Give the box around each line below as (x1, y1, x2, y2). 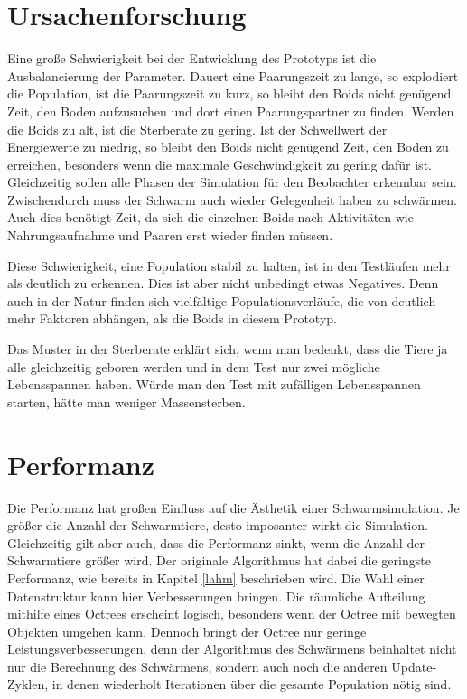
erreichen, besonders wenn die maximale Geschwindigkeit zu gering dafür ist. (7, 154, 432, 173)
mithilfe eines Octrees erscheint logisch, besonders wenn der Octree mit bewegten (7, 604, 456, 623)
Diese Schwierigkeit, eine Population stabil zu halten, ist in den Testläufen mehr (7, 256, 451, 275)
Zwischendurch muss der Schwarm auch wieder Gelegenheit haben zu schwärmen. (7, 190, 457, 209)
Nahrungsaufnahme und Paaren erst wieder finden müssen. (7, 226, 333, 245)
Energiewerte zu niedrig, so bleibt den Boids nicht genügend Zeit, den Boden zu (7, 137, 449, 156)
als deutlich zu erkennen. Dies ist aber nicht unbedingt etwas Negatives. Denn (7, 274, 439, 293)
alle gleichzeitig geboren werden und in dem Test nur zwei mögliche (7, 357, 380, 376)
